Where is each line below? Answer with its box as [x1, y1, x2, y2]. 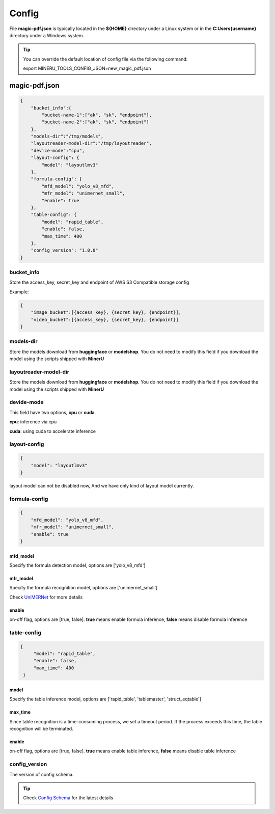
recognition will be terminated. [9, 726, 73, 732]
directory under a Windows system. [9, 32, 85, 38]
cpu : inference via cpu [9, 419, 57, 425]
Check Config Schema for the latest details [23, 795, 114, 801]
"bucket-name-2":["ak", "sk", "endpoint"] [41, 119, 150, 125]
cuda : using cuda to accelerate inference [9, 428, 96, 434]
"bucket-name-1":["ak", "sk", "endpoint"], [41, 112, 152, 118]
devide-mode [9, 399, 44, 406]
